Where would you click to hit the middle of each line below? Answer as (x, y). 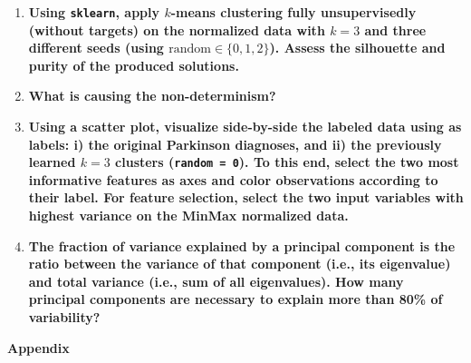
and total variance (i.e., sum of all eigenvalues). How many (216, 281)
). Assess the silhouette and (357, 48)
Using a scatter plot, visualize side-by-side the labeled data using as (245, 127)
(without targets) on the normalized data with (177, 29)
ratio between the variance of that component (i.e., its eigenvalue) (240, 264)
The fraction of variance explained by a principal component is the (242, 245)
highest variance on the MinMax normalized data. (188, 216)
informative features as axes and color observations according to (233, 179)
